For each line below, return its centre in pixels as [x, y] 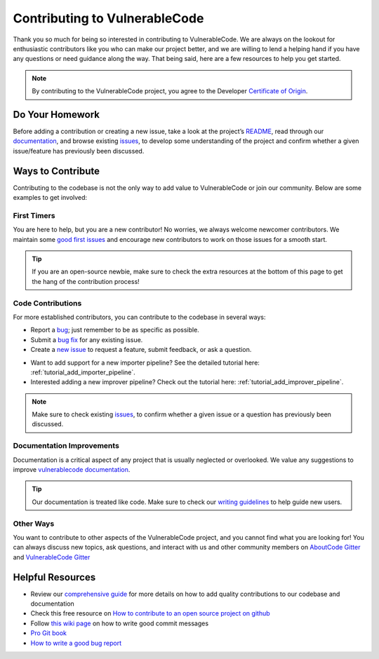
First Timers [34, 215]
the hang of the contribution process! [86, 281]
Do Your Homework [56, 115]
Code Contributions [47, 303]
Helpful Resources [54, 577]
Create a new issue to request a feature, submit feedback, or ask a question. [141, 350]
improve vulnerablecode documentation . [72, 469]
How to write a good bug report [76, 643]
